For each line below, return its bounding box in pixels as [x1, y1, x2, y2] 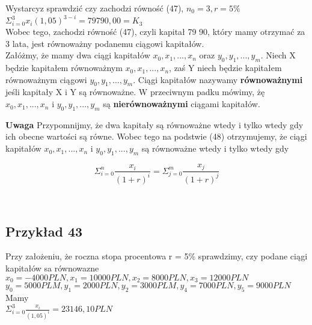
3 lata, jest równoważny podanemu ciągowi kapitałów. [5, 37, 204, 49]
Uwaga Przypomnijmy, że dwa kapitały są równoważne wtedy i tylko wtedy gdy [5, 118, 304, 131]
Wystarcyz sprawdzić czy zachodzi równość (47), [5, 2, 184, 14]
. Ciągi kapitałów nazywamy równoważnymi [133, 73, 303, 85]
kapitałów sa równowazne [5, 262, 99, 274]
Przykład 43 [5, 221, 83, 240]
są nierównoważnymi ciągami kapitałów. [103, 97, 260, 110]
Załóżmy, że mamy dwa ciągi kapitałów [5, 49, 150, 61]
